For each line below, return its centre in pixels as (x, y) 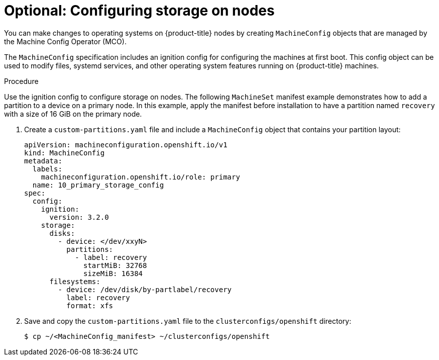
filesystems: (75, 281)
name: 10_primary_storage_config (98, 185)
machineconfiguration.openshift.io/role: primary (140, 177)
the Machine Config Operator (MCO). (65, 41)
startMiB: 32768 (115, 265)
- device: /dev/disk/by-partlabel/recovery (145, 289)
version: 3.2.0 (79, 217)
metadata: (43, 161)
